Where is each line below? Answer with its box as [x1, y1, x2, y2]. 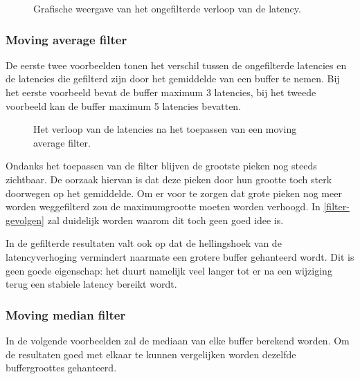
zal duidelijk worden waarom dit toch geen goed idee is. [47, 212, 284, 227]
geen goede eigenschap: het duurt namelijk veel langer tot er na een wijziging [6, 263, 332, 277]
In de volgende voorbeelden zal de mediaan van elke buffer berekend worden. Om [6, 333, 350, 347]
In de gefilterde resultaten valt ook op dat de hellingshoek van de [6, 236, 282, 250]
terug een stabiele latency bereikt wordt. [6, 277, 177, 291]
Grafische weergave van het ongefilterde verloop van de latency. [33, 1, 301, 15]
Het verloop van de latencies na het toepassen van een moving [33, 122, 297, 136]
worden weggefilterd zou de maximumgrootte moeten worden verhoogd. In [6, 199, 321, 214]
